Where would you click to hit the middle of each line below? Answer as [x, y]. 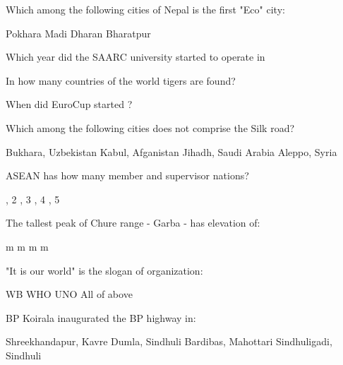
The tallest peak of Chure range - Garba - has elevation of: [133, 223]
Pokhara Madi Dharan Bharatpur [78, 33]
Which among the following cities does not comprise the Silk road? [150, 127]
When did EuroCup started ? [69, 104]
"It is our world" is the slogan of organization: [104, 270]
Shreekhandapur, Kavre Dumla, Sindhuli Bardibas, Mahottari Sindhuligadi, [169, 341]
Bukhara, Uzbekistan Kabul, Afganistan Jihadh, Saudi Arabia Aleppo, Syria [171, 151]
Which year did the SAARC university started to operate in [136, 57]
